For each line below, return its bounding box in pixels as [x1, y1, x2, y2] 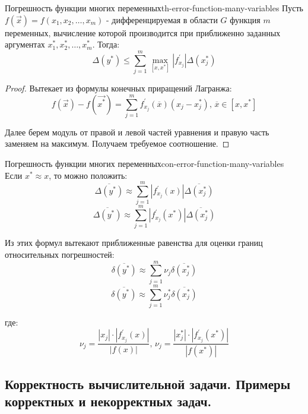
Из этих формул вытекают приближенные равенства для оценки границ [5, 236, 263, 249]
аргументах [5, 38, 45, 50]
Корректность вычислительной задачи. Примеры [5, 374, 291, 393]
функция [230, 13, 261, 26]
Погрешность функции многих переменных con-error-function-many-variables [5, 157, 284, 170]
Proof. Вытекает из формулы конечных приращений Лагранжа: [5, 81, 232, 94]
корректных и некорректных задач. [5, 392, 212, 410]
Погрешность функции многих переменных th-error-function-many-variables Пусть [5, 2, 303, 14]
